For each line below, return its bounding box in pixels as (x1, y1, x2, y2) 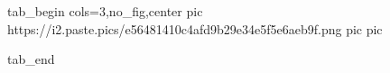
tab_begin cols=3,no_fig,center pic (7, 2, 203, 20)
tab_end (7, 50, 55, 68)
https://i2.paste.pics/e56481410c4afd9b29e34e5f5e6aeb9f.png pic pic (7, 19, 383, 38)
